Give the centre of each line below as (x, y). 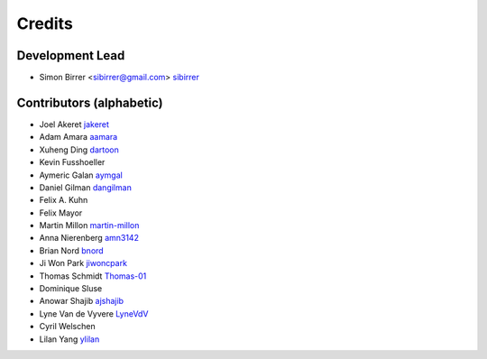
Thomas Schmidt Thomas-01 (93, 276)
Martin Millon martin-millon (89, 226)
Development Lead (71, 55)
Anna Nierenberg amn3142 (89, 238)
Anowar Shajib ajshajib (82, 301)
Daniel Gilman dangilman (86, 187)
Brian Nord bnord (71, 250)
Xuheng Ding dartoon (79, 150)
